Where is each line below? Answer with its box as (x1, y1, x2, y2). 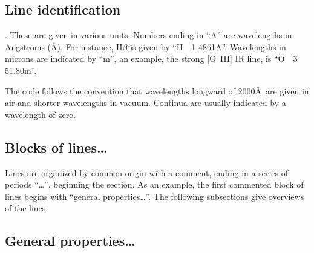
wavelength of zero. (5, 108, 76, 120)
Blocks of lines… (5, 137, 108, 156)
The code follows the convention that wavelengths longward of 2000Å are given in (5, 84, 309, 97)
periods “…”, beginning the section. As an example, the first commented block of (5, 178, 304, 191)
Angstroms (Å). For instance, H (5, 40, 123, 53)
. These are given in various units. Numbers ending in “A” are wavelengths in (5, 28, 292, 41)
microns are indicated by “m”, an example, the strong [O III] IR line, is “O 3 (5, 52, 298, 65)
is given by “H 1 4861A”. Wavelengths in (130, 40, 286, 53)
